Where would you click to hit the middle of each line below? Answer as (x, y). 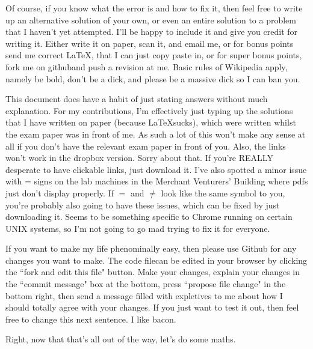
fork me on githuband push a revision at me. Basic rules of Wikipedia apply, (147, 66)
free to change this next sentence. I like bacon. (91, 319)
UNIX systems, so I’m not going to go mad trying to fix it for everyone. (138, 228)
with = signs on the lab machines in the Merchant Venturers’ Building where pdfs (157, 181)
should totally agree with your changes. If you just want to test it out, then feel (152, 307)
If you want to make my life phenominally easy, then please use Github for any (151, 248)
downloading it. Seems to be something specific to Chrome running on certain (149, 217)
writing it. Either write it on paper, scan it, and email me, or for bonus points (150, 43)
